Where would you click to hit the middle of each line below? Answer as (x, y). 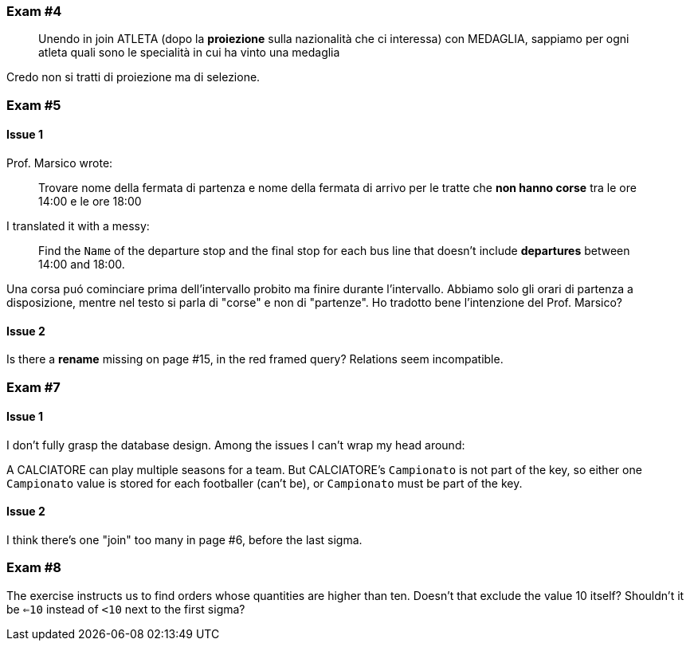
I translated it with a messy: (78, 225)
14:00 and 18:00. (82, 264)
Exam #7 (33, 387)
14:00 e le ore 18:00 (90, 201)
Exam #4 (34, 11)
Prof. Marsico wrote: (60, 163)
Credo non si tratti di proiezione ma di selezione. (133, 77)
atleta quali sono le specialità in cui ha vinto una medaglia (189, 53)
